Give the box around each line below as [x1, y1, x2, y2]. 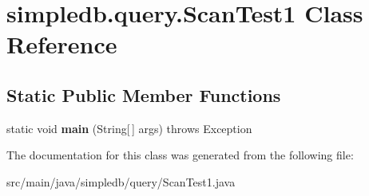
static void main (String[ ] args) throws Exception [6, 120, 252, 136]
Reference [6, 28, 117, 61]
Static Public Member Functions [6, 82, 281, 107]
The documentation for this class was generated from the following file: [6, 147, 354, 163]
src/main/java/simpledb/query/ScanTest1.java [6, 173, 236, 190]
